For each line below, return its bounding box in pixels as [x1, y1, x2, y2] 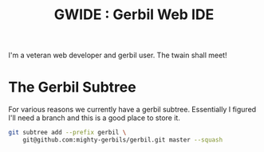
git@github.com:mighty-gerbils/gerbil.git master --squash [22, 136, 223, 144]
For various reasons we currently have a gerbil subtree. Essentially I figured [8, 105, 257, 115]
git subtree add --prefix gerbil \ [8, 129, 127, 137]
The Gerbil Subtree [8, 78, 137, 96]
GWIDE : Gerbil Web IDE [53, 6, 215, 24]
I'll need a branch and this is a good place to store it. [8, 113, 181, 123]
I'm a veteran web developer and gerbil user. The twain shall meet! [8, 50, 227, 60]
